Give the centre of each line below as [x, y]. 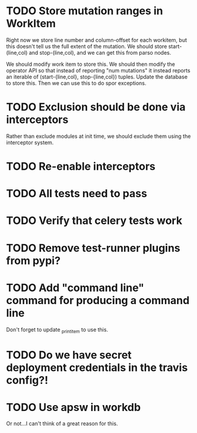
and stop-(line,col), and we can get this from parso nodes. [100, 52]
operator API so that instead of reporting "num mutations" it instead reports [99, 70]
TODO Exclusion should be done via [96, 107]
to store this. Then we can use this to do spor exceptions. [76, 83]
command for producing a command [98, 300]
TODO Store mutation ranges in [85, 11]
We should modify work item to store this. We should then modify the [90, 64]
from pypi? [34, 260]
